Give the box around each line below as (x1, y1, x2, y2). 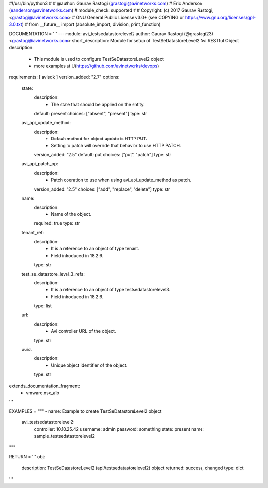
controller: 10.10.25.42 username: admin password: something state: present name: (34, 426, 204, 432)
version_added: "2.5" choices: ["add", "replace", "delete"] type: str (34, 186, 170, 192)
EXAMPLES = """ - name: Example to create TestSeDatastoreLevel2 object (9, 408, 162, 414)
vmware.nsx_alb (26, 390, 60, 396)
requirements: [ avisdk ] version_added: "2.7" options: (9, 74, 120, 80)
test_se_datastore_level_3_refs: (21, 271, 85, 277)
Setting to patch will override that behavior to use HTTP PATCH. (51, 142, 181, 148)
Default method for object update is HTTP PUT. (51, 136, 147, 141)
